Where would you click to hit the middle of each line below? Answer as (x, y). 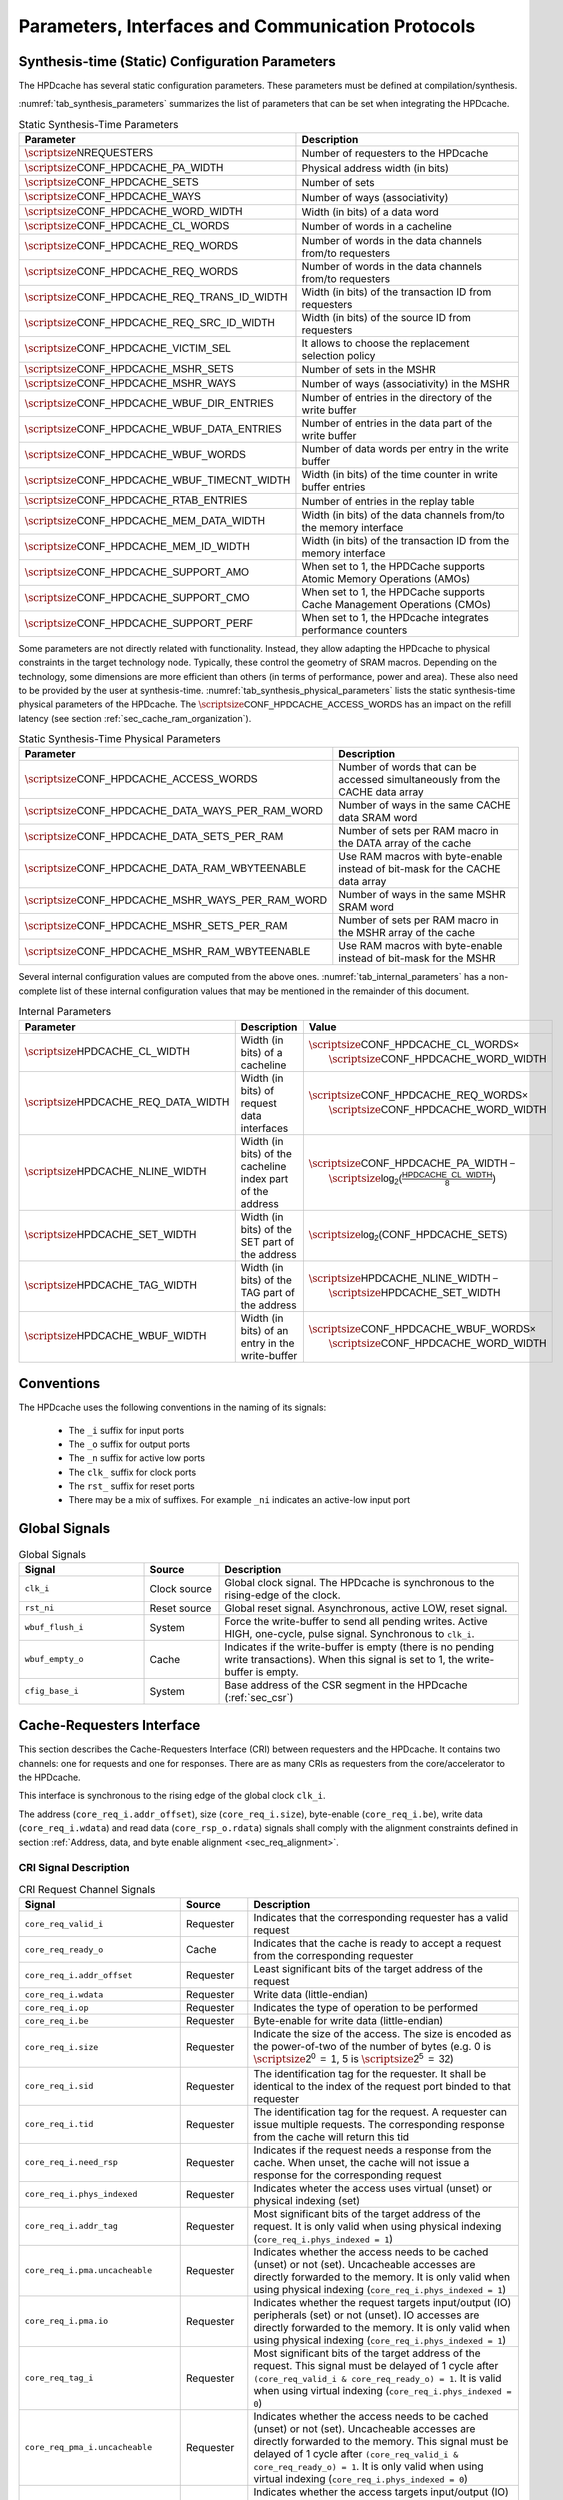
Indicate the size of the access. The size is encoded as (382, 2034)
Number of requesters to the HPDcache (395, 153)
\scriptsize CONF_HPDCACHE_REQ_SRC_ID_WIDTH (149, 323)
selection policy (338, 355)
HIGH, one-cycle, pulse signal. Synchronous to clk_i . (349, 1633)
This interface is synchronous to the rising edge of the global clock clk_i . (172, 1796)
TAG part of (267, 1292)
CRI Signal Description (74, 1868)
